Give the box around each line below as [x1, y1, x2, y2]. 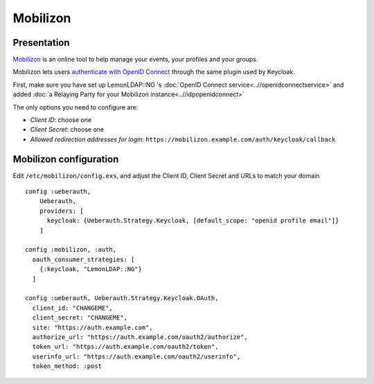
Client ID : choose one [30, 116, 92, 124]
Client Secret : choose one [30, 125, 104, 134]
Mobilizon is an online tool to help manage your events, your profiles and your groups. [12, 55, 258, 64]
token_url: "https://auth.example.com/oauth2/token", [32, 343, 219, 351]
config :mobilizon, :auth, [25, 246, 117, 254]
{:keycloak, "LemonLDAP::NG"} [39, 265, 142, 273]
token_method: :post [32, 363, 103, 370]
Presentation [12, 37, 70, 49]
